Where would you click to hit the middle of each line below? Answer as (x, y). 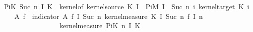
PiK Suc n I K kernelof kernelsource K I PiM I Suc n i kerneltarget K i (127, 6)
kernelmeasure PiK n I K (100, 25)
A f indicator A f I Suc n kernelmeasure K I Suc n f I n (108, 16)
